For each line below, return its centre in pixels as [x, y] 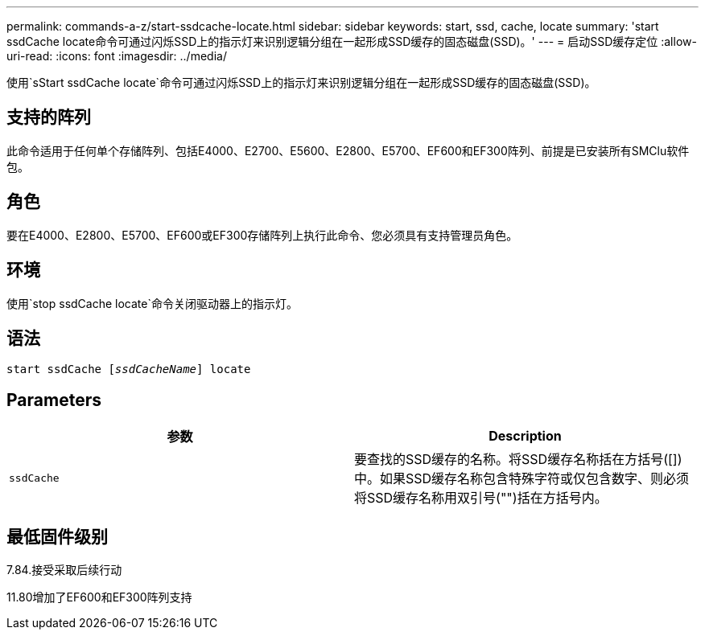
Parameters [54, 400]
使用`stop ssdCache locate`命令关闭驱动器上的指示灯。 [152, 303]
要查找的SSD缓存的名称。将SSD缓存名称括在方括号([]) [518, 460]
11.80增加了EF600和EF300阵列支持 [99, 597]
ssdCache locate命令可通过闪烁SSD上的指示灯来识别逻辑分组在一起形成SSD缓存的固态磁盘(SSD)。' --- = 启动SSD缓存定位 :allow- [352, 41]
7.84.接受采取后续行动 [64, 570]
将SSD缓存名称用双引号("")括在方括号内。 [481, 498]
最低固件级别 [57, 536]
